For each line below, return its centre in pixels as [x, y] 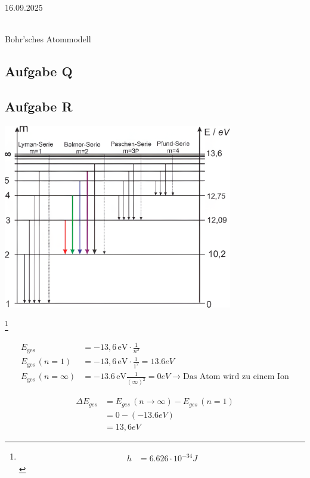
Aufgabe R [39, 106]
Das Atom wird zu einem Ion [236, 377]
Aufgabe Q [39, 71]
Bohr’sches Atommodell [48, 39]
